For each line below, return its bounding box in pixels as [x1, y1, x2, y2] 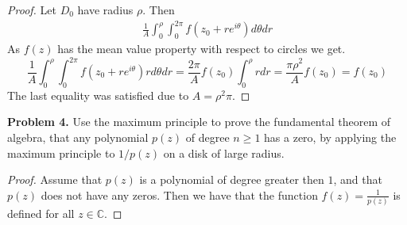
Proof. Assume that [7, 171, 103, 188]
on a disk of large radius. [163, 144, 285, 161]
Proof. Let [7, 2, 56, 17]
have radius [77, 2, 134, 17]
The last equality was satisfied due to [7, 86, 189, 103]
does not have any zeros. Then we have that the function [41, 186, 318, 203]
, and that [333, 171, 382, 188]
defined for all [7, 205, 75, 222]
